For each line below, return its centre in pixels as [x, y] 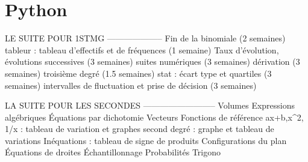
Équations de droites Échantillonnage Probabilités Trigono [113, 152]
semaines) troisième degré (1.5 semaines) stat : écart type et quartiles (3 [138, 73]
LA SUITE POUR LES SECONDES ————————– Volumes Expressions [150, 105]
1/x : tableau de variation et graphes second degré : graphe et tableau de [140, 129]
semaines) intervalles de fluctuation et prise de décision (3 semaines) [131, 85]
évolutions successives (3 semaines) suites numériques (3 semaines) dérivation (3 [152, 61]
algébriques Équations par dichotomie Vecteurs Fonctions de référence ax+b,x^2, [154, 117]
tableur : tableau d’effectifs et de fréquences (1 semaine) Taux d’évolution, [142, 49]
